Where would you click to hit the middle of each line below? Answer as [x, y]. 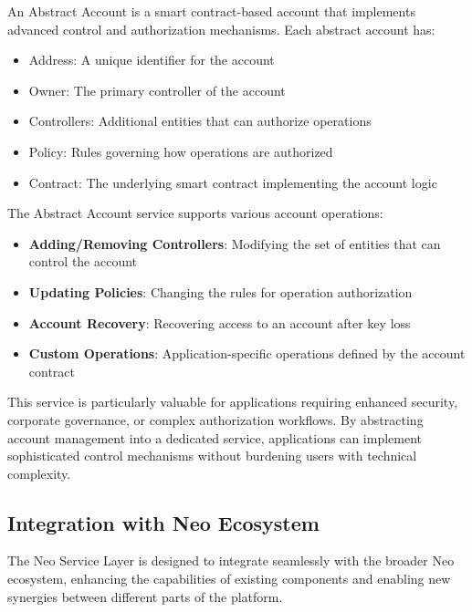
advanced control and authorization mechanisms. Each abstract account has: [221, 29]
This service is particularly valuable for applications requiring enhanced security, [233, 402]
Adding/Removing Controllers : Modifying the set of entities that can [235, 243]
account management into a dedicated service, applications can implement [215, 437]
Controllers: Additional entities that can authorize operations [200, 121]
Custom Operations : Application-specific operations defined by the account [247, 353]
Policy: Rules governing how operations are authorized [181, 151]
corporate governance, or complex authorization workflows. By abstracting [215, 419]
